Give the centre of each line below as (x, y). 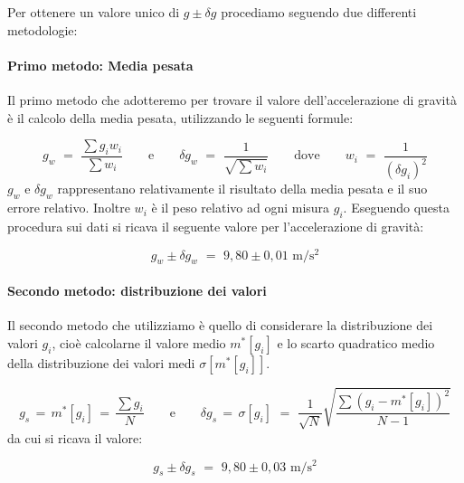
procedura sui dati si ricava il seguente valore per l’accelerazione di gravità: (216, 226)
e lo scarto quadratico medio (356, 342)
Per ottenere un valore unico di (94, 12)
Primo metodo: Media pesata (100, 65)
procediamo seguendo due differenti (319, 12)
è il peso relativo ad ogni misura (241, 208)
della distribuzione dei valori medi (101, 362)
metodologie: (43, 29)
